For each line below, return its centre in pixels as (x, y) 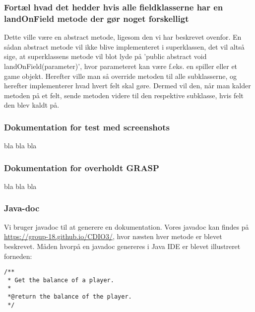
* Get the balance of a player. (61, 280)
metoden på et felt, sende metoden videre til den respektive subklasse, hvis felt (124, 95)
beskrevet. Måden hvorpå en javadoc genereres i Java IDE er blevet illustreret (122, 246)
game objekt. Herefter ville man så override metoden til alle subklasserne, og (121, 76)
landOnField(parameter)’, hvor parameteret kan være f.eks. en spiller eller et (121, 66)
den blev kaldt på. (32, 105)
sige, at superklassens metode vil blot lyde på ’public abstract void (105, 56)
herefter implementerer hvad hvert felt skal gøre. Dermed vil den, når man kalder (127, 86)
